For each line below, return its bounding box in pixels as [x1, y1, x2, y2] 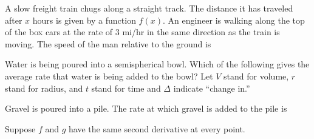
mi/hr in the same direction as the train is [122, 25, 280, 38]
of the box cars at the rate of [5, 25, 113, 38]
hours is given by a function [32, 13, 136, 26]
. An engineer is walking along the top [162, 13, 305, 26]
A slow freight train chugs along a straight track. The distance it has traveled [5, 2, 293, 14]
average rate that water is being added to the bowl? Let [5, 69, 213, 82]
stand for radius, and [5, 81, 83, 94]
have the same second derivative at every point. [69, 122, 245, 135]
